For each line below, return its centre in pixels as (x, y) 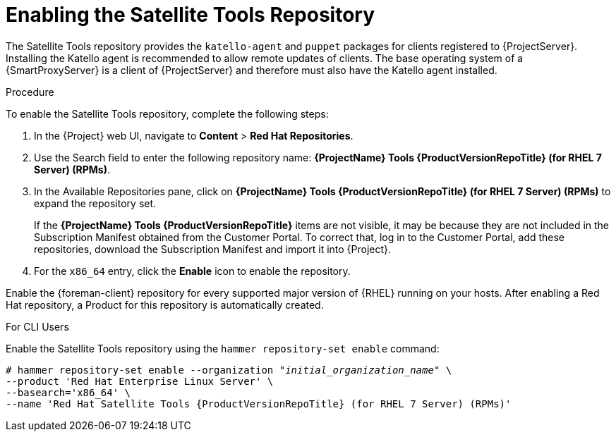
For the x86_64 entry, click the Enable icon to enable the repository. (192, 271)
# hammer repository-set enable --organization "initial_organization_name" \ (229, 370)
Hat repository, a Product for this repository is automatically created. (165, 304)
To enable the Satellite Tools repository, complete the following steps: (167, 113)
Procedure (30, 92)
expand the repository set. (95, 203)
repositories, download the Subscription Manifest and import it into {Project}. (213, 249)
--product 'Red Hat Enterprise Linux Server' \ (140, 381)
